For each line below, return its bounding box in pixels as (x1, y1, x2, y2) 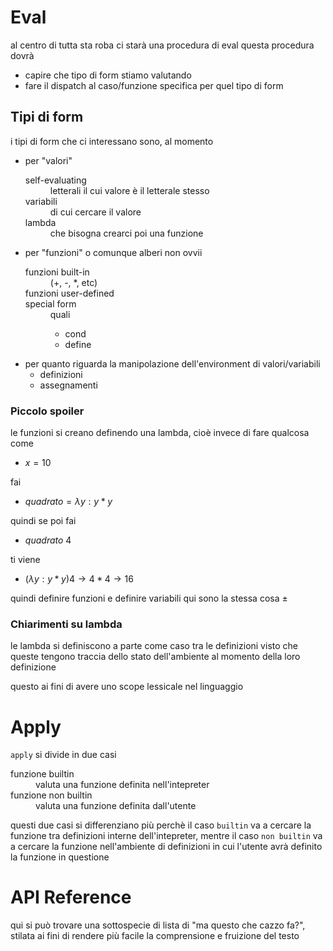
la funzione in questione (10, 851, 110, 863)
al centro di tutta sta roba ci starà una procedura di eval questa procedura (10, 39, 315, 51)
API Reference (10, 886, 132, 909)
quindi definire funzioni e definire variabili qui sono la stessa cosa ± (10, 592, 288, 605)
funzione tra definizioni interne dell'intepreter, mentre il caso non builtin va (10, 830, 323, 842)
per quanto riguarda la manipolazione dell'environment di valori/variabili (24, 357, 321, 370)
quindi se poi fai (10, 515, 77, 527)
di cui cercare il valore (49, 206, 142, 218)
